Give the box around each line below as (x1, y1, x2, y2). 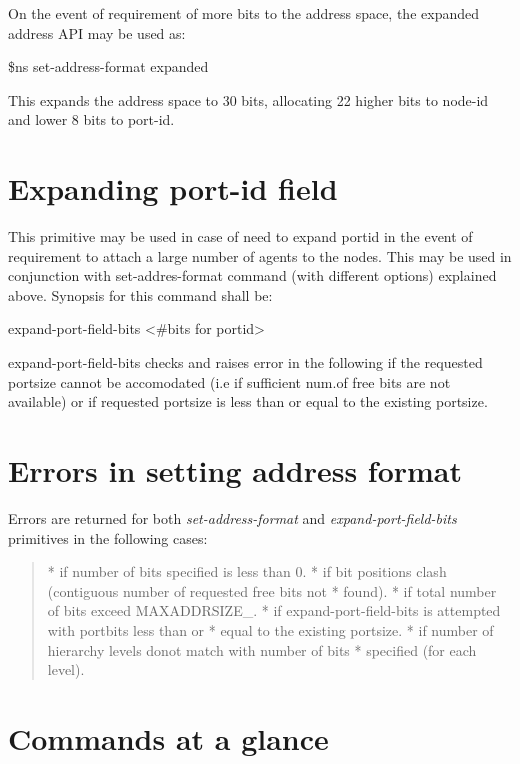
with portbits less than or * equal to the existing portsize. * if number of (47, 619, 494, 640)
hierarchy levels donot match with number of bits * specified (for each (47, 639, 477, 660)
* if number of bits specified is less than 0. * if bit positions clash (47, 561, 447, 582)
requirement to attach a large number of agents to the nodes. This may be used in (8, 245, 512, 266)
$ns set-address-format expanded (8, 56, 209, 77)
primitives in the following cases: (8, 527, 208, 548)
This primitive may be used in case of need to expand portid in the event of (8, 226, 473, 247)
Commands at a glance (8, 717, 329, 758)
